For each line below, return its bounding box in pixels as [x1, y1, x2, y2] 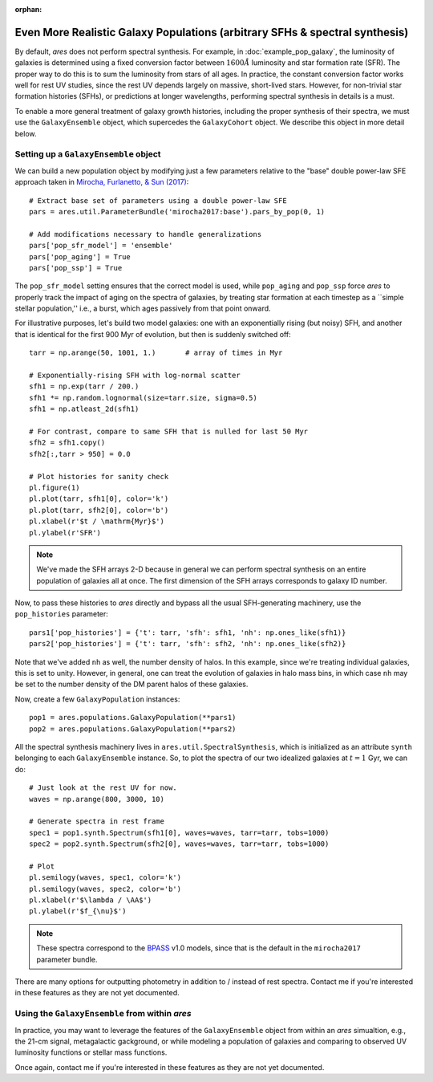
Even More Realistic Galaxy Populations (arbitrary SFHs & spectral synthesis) [14, 25, 409, 39]
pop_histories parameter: [14, 609, 108, 619]
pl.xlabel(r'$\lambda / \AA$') [29, 896, 152, 905]
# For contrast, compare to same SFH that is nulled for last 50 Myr [29, 426, 309, 436]
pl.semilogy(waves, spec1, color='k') [29, 873, 182, 882]
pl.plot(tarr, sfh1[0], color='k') [29, 494, 169, 503]
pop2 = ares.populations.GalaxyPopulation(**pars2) [29, 724, 237, 734]
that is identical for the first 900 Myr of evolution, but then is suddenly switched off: [14, 329, 292, 339]
